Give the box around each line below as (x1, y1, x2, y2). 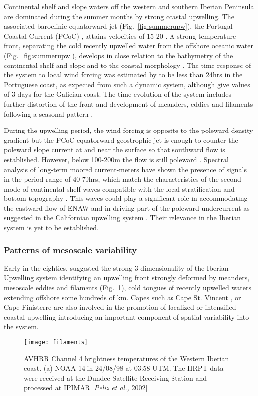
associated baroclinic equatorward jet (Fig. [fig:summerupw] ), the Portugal (4, 21, 233, 31)
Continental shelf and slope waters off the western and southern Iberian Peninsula (4, 1, 254, 11)
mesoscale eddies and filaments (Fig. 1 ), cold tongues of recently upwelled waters (4, 282, 251, 293)
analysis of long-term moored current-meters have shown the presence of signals (4, 164, 247, 174)
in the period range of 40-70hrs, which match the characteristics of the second (4, 174, 241, 184)
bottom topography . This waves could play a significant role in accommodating (4, 193, 248, 203)
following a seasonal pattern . (4, 108, 93, 119)
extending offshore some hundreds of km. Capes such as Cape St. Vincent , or (4, 292, 241, 302)
